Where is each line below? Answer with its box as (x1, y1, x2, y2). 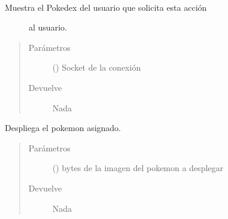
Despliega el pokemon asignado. (5, 121, 121, 134)
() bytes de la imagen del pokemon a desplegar (52, 162, 224, 174)
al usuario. (29, 21, 67, 34)
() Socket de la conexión (52, 61, 141, 74)
